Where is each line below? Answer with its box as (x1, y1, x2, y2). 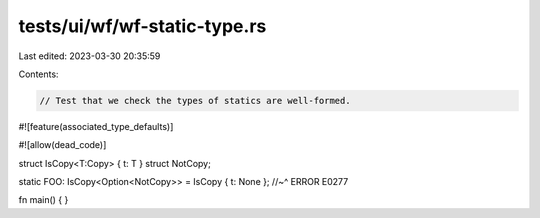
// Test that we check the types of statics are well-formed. (39, 95, 351, 106)
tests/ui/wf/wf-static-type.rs (18, 15, 267, 37)
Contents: (18, 68, 59, 80)
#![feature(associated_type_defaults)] (18, 120, 174, 132)
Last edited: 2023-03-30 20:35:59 (18, 50, 161, 62)
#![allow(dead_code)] (18, 139, 107, 151)
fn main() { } (18, 194, 69, 206)
